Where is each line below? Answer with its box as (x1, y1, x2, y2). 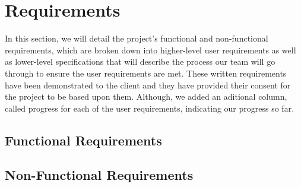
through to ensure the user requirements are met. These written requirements (5, 66, 287, 79)
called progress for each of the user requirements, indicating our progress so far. (5, 102, 294, 114)
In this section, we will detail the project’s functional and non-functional (5, 32, 268, 45)
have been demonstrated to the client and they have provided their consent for (5, 78, 291, 91)
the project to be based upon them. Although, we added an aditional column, (5, 90, 287, 103)
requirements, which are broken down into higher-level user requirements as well (5, 43, 296, 56)
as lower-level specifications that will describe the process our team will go (5, 55, 275, 68)
